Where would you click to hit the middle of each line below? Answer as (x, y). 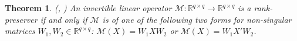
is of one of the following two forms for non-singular (197, 19)
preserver (21, 19)
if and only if (64, 19)
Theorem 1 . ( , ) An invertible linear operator (88, 8)
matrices (20, 31)
